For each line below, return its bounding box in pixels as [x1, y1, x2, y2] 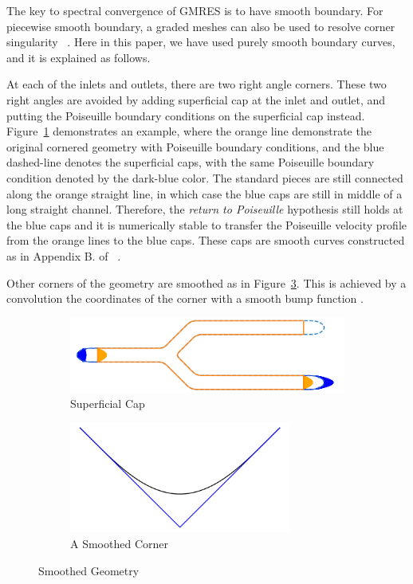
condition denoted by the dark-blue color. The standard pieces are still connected [6, 169, 403, 186]
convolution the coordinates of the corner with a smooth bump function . [6, 290, 364, 307]
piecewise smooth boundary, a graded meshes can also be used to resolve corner [6, 18, 395, 34]
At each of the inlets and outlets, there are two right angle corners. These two [6, 76, 387, 92]
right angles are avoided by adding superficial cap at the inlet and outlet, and [6, 91, 386, 108]
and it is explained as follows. [6, 49, 151, 65]
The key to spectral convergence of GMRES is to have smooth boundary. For [6, 2, 383, 18]
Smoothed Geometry [38, 562, 140, 578]
